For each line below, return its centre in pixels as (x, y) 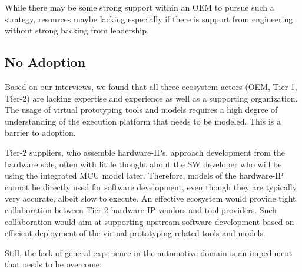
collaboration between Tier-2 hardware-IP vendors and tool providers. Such (141, 209)
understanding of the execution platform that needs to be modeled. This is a (143, 121)
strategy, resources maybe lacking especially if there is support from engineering (149, 19)
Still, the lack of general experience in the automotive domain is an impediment (149, 252)
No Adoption (45, 62)
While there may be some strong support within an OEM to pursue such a (140, 7)
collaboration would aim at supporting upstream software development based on (150, 221)
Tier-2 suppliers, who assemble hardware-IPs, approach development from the (145, 152)
